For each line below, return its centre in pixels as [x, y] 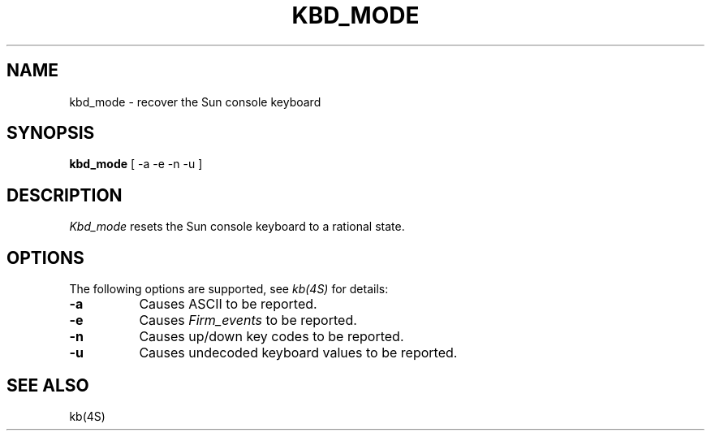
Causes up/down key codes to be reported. [271, 337]
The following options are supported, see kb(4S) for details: [229, 289]
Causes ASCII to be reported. [228, 304]
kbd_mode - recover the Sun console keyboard [195, 102]
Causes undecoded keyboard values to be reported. [298, 353]
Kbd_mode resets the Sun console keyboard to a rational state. [237, 227]
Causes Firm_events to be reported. [248, 320]
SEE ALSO [48, 385]
